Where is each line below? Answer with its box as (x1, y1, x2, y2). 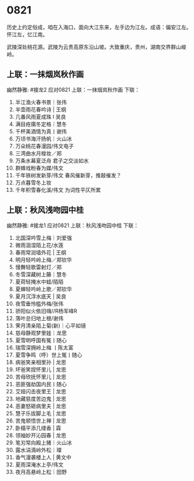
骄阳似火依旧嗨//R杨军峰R (15, 307, 77, 314)
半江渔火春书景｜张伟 (15, 98, 67, 105)
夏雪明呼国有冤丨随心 (15, 336, 67, 343)
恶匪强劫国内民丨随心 (15, 380, 67, 387)
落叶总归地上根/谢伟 (15, 314, 64, 322)
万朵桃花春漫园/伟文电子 (15, 142, 74, 149)
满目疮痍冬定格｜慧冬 (15, 121, 67, 128)
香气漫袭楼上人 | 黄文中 (15, 453, 72, 461)
